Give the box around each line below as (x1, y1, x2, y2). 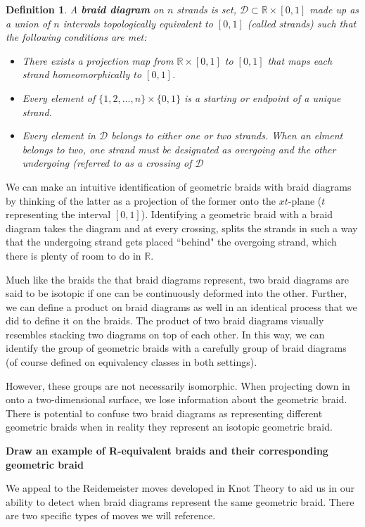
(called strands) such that (247, 15, 357, 30)
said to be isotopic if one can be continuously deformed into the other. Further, (6, 286, 347, 300)
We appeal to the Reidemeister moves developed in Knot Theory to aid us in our (6, 481, 354, 495)
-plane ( (288, 193, 322, 208)
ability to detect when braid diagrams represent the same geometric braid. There (6, 494, 354, 509)
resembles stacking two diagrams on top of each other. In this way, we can (6, 326, 325, 341)
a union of (6, 15, 51, 30)
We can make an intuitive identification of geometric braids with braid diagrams (6, 179, 352, 193)
